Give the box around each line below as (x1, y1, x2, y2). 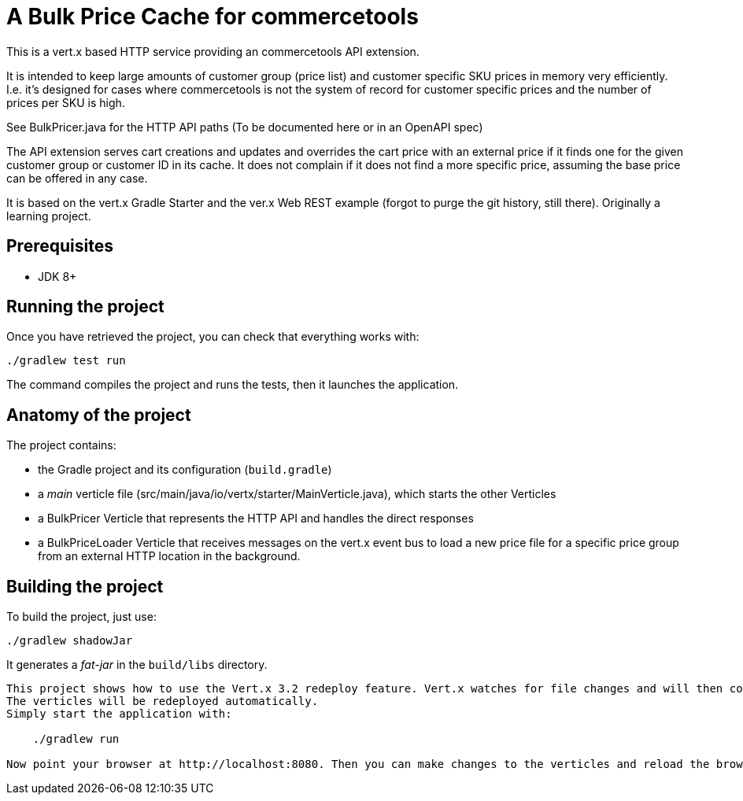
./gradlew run (32, 733, 120, 746)
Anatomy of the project (6, 404, 191, 425)
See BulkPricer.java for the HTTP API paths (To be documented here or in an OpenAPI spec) (6, 120, 483, 134)
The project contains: (6, 438, 116, 452)
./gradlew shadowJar (6, 634, 133, 648)
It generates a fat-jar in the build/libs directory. (6, 658, 268, 672)
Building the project (6, 576, 164, 596)
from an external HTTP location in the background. (38, 549, 301, 563)
